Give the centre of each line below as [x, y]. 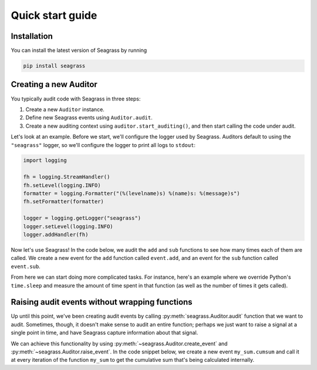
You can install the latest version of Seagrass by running [79, 51]
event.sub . [26, 266]
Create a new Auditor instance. [65, 109]
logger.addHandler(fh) [56, 234]
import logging [45, 161]
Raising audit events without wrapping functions [102, 302]
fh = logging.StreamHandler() [67, 177]
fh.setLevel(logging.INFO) [62, 185]
